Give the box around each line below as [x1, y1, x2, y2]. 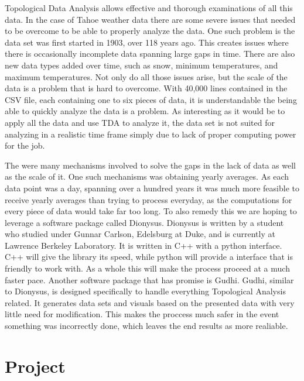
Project [5, 353, 66, 377]
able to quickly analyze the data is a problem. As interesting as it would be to [5, 105, 285, 117]
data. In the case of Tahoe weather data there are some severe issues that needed [5, 13, 296, 25]
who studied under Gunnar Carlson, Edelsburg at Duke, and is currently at [5, 228, 275, 240]
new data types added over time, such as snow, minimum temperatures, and [5, 59, 278, 71]
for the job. [5, 139, 45, 152]
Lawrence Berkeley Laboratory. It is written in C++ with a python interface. [5, 239, 282, 251]
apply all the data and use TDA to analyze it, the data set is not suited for [5, 116, 275, 128]
